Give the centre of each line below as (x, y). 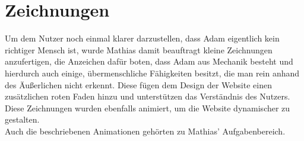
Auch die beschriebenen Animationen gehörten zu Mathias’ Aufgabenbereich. (145, 131)
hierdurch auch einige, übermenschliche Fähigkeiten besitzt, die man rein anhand (152, 73)
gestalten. (22, 119)
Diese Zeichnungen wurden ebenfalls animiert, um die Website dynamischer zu (148, 108)
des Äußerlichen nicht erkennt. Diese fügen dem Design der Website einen (138, 84)
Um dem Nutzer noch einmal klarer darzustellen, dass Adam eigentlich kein (142, 38)
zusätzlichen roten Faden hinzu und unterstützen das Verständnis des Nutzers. (148, 96)
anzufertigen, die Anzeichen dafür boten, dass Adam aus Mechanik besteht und (149, 61)
